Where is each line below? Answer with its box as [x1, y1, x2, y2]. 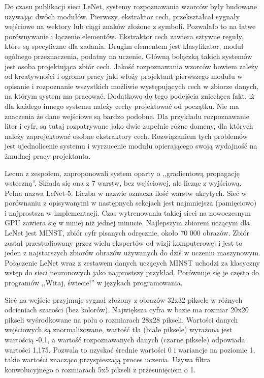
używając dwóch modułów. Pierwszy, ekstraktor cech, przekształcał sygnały [5, 11, 240, 21]
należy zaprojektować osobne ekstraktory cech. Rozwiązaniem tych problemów [5, 130, 248, 141]
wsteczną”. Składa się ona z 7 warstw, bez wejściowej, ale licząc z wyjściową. [5, 178, 242, 188]
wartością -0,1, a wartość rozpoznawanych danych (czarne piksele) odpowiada [5, 334, 245, 344]
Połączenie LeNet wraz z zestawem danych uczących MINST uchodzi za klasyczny [5, 257, 260, 268]
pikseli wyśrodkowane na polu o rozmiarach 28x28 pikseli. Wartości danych [5, 314, 238, 325]
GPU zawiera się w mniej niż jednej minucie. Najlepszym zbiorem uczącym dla [5, 217, 250, 228]
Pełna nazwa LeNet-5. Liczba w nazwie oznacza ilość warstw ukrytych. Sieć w [5, 187, 247, 198]
